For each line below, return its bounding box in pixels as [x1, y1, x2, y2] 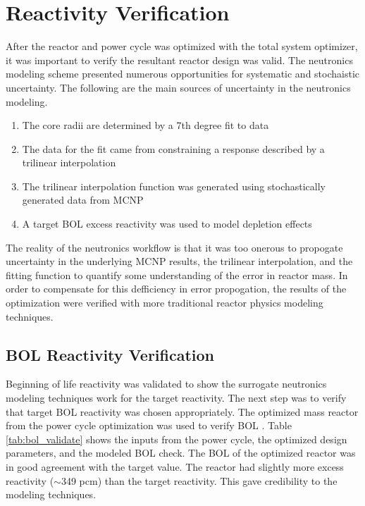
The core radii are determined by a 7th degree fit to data [22, 118, 269, 132]
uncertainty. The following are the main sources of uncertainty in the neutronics [6, 80, 351, 94]
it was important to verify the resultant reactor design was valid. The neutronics [6, 52, 353, 67]
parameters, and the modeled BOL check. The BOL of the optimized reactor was [6, 445, 356, 460]
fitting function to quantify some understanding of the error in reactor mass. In [6, 267, 348, 282]
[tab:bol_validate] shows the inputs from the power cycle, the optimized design [6, 431, 347, 446]
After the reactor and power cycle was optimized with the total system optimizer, [6, 39, 358, 54]
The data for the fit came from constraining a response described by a [22, 141, 325, 156]
